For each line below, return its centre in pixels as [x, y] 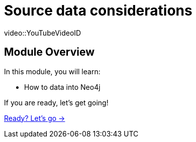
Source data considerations [98, 11]
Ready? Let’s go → [35, 118]
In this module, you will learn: [52, 71]
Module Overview [50, 52]
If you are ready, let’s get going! [56, 102]
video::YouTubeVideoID [43, 33]
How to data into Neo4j [62, 87]
